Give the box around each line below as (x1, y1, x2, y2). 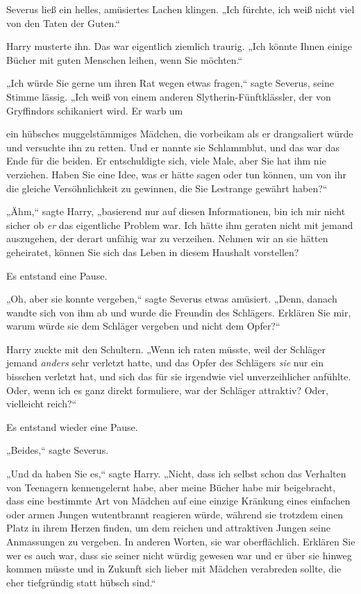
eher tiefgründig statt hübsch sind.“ (6, 575, 156, 589)
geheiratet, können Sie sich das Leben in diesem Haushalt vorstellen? (6, 244, 299, 259)
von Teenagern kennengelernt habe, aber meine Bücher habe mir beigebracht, (6, 480, 336, 494)
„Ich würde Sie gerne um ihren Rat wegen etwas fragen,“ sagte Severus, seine (6, 76, 334, 90)
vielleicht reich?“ (6, 396, 77, 411)
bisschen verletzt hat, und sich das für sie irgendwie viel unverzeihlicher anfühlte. (6, 369, 351, 384)
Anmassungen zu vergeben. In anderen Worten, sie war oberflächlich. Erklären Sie (6, 534, 355, 548)
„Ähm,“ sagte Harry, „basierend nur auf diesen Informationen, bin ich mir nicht (6, 204, 346, 219)
